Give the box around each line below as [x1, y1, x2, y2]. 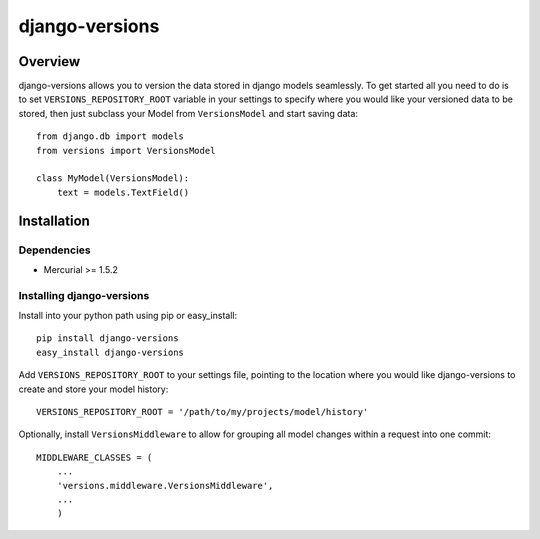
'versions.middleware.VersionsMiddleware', [56, 480, 274, 491]
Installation [18, 212, 90, 229]
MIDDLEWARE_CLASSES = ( [36, 451, 153, 463]
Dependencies [18, 243, 92, 257]
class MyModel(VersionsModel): [36, 173, 190, 184]
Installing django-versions [18, 288, 150, 302]
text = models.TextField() [56, 186, 190, 198]
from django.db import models [36, 131, 185, 142]
